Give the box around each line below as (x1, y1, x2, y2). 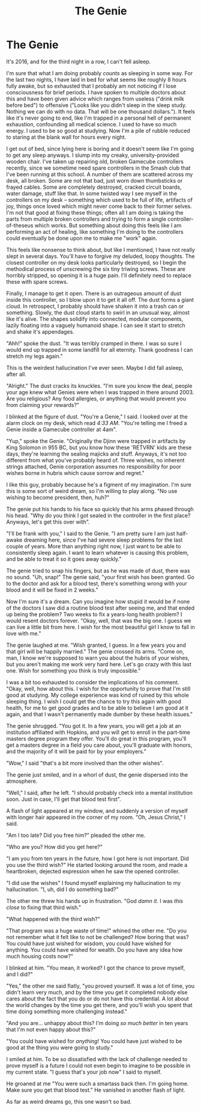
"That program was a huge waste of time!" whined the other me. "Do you (6, 927, 187, 934)
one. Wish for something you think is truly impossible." (6, 667, 141, 674)
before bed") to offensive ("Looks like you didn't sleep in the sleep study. (6, 101, 187, 109)
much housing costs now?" (6, 952, 74, 959)
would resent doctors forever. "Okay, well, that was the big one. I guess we (6, 617, 191, 624)
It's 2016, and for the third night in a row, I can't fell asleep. (6, 58, 151, 65)
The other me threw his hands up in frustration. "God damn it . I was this (6, 897, 184, 904)
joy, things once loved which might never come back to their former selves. (6, 203, 193, 210)
